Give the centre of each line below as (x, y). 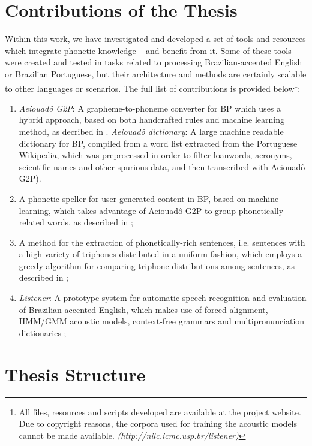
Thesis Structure (75, 374)
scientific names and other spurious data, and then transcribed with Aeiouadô (162, 166)
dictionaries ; (43, 332)
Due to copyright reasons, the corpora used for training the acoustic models (158, 424)
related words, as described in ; (76, 222)
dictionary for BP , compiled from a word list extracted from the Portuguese (158, 143)
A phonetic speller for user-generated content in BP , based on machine (149, 198)
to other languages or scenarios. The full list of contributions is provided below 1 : (153, 87)
